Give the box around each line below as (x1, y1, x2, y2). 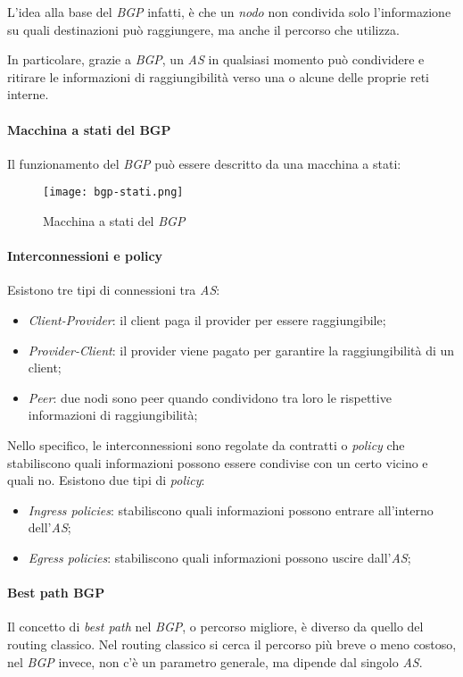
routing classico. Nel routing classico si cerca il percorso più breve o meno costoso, (7, 634, 457, 653)
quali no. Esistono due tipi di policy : (7, 471, 205, 489)
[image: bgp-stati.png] (43, 186, 184, 199)
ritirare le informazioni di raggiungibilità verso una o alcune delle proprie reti (7, 67, 429, 86)
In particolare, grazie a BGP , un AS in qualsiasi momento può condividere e (7, 50, 425, 69)
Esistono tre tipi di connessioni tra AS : (7, 280, 220, 299)
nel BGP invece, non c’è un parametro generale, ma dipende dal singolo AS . (7, 652, 423, 671)
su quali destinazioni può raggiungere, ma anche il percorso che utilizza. (7, 20, 400, 38)
